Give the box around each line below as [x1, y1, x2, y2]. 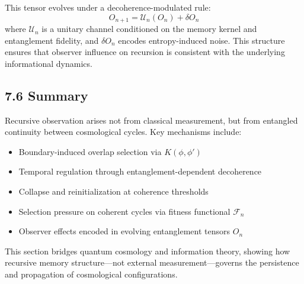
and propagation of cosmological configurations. [5, 267, 178, 280]
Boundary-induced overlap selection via [18, 145, 162, 157]
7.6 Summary [5, 86, 88, 104]
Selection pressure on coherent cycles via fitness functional [18, 205, 231, 217]
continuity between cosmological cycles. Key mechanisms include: [5, 125, 242, 138]
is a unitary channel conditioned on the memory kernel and [41, 22, 257, 35]
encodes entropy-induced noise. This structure [118, 34, 285, 46]
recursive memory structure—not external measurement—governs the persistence [5, 256, 299, 269]
